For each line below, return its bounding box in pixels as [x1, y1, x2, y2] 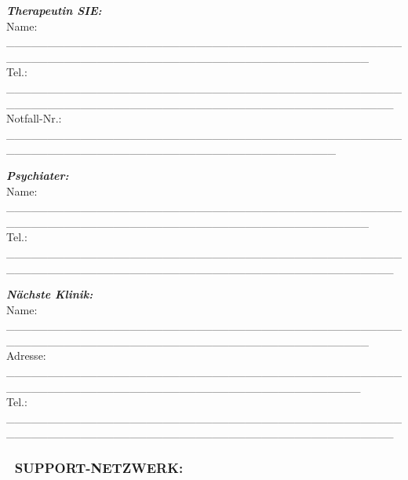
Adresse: [6, 347, 46, 364]
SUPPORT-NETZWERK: [14, 457, 184, 477]
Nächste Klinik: [6, 286, 93, 302]
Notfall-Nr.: [6, 110, 62, 126]
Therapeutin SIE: [6, 2, 102, 18]
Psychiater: [6, 167, 69, 183]
